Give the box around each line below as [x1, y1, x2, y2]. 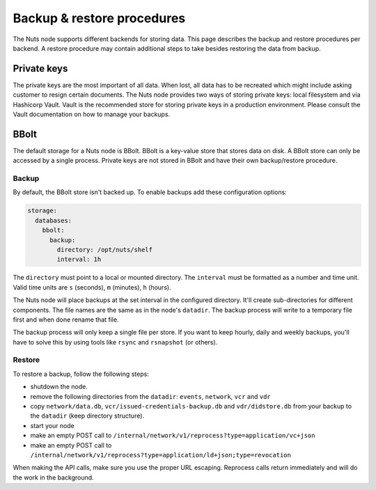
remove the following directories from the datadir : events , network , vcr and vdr [30, 392, 271, 400]
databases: [35, 216, 72, 224]
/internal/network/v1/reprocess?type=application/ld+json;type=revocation [30, 451, 292, 459]
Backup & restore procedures [13, 10, 186, 26]
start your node [30, 421, 75, 429]
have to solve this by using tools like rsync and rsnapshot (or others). [13, 338, 218, 346]
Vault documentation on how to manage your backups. [13, 110, 171, 118]
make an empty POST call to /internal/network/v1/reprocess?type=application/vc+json [30, 432, 315, 440]
